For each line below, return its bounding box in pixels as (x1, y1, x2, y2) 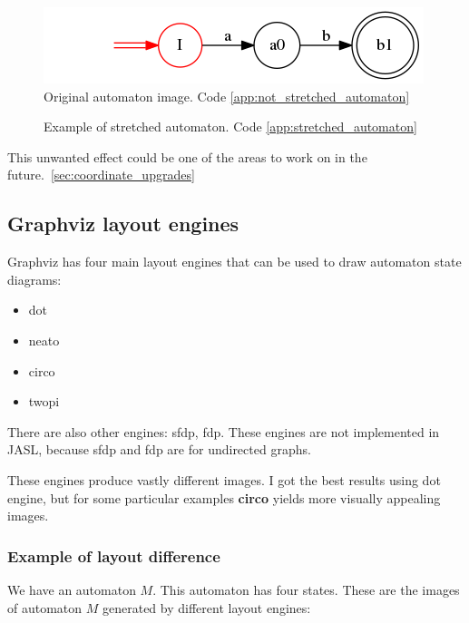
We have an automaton (7, 579, 136, 599)
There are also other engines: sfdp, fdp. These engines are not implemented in (7, 422, 440, 441)
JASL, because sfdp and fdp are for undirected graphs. (7, 440, 311, 459)
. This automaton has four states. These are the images (152, 579, 460, 599)
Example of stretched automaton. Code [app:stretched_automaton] (44, 117, 417, 136)
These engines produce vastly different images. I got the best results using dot (7, 470, 441, 489)
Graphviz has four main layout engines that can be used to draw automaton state (7, 252, 462, 271)
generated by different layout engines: (102, 598, 311, 617)
